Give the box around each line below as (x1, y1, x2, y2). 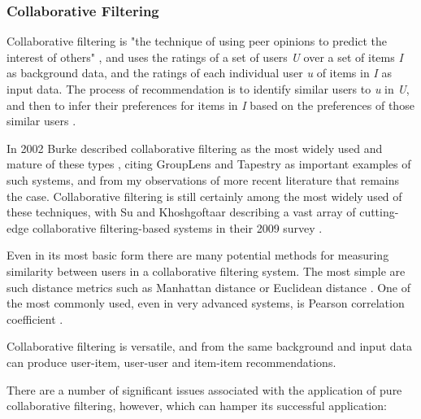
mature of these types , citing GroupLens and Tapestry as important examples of (7, 155, 411, 172)
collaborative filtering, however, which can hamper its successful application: (7, 397, 387, 414)
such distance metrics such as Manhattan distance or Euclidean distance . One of (7, 278, 411, 295)
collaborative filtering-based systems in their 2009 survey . (32, 219, 323, 236)
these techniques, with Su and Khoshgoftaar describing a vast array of (7, 203, 356, 220)
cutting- (359, 203, 399, 220)
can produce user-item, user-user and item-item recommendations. (7, 353, 336, 370)
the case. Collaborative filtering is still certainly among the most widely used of (7, 187, 402, 204)
